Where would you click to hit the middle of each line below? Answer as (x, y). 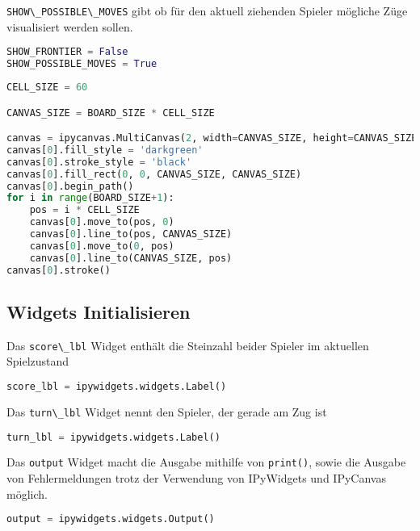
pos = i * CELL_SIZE (84, 210)
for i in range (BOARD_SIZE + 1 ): (90, 198)
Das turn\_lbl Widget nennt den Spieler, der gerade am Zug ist (167, 411)
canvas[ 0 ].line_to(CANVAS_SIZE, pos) (131, 258)
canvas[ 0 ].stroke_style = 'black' (99, 162)
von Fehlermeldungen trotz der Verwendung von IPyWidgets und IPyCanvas (196, 478)
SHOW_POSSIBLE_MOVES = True (82, 64)
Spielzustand (38, 361)
